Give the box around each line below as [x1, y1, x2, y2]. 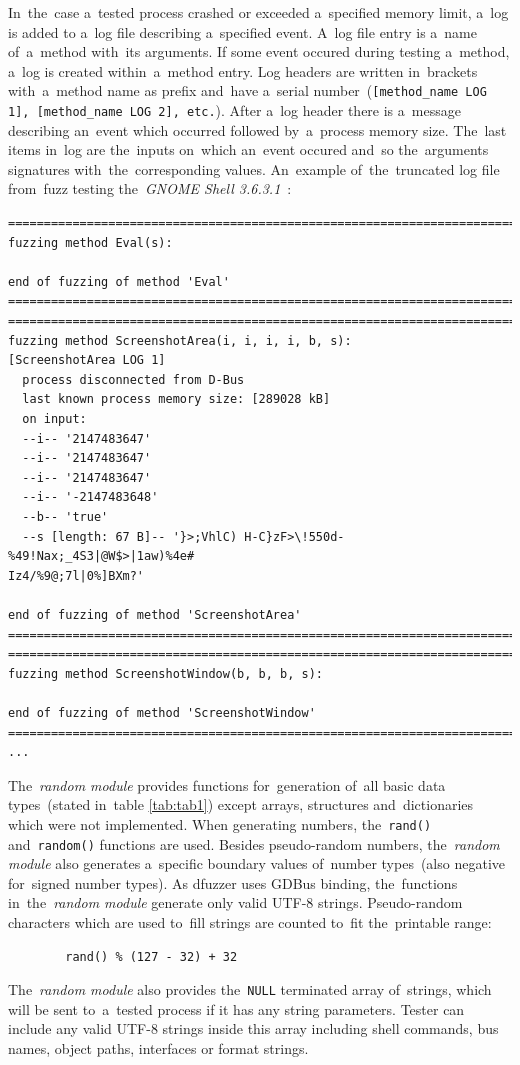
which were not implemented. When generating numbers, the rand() [8, 813, 432, 834]
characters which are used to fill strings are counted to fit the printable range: [8, 911, 492, 932]
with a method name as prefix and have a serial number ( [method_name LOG [8, 80, 487, 101]
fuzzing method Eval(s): [8, 235, 173, 250]
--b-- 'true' [22, 509, 109, 524]
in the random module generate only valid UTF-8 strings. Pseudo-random [8, 892, 463, 913]
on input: [22, 412, 87, 426]
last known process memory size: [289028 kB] [22, 392, 331, 407]
